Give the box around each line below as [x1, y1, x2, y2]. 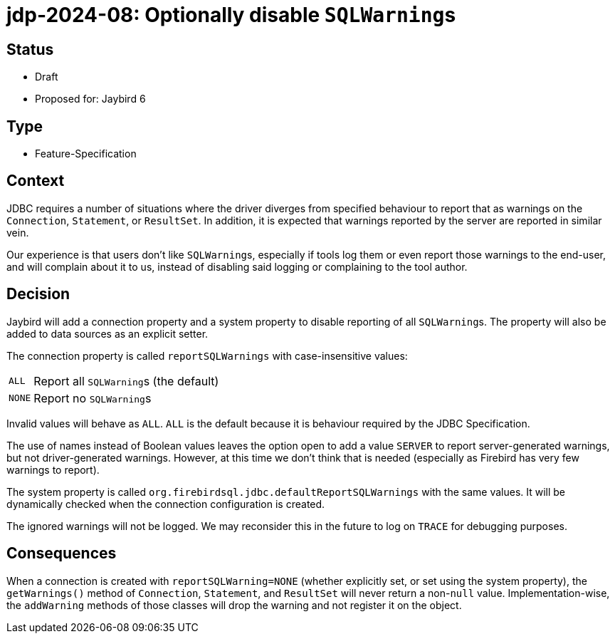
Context [6, 172, 65, 190]
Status [6, 40, 54, 58]
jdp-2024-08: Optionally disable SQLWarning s [6, 3, 456, 27]
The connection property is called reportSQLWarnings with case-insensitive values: [6, 349, 408, 362]
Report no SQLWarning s [33, 390, 152, 405]
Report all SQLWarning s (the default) [33, 373, 219, 388]
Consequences [6, 544, 117, 563]
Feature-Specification [35, 147, 137, 160]
